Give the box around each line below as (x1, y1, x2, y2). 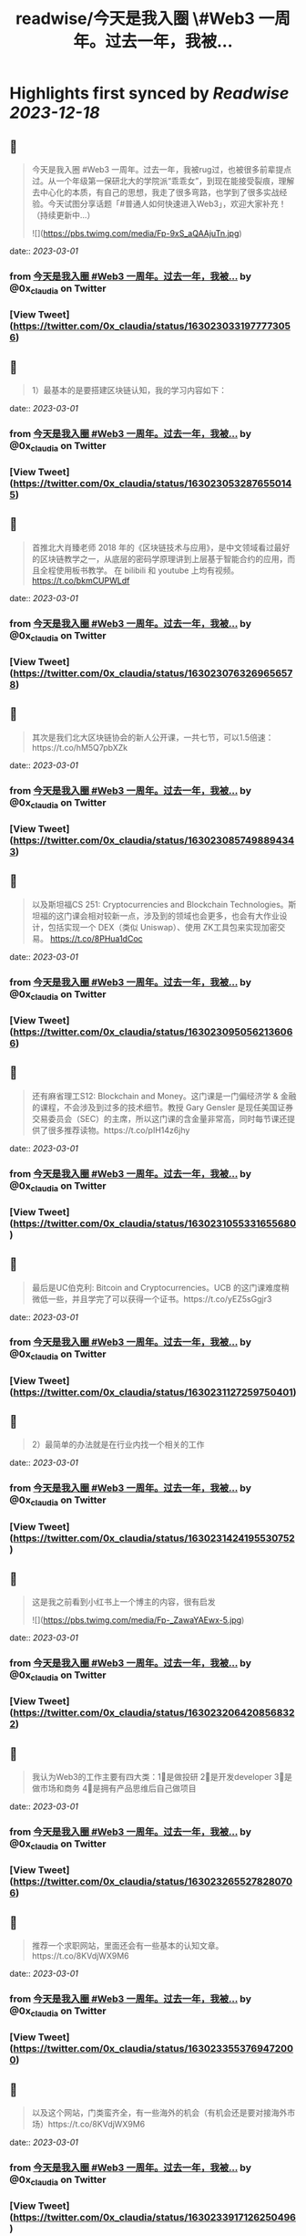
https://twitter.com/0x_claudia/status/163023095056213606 (13, 1025, 293, 1038)
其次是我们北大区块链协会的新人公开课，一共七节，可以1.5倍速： (31, 732, 274, 743)
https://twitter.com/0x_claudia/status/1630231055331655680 (13, 1217, 297, 1230)
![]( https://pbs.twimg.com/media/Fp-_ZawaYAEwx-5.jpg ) (31, 1615, 245, 1626)
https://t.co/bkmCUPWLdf (31, 575, 130, 586)
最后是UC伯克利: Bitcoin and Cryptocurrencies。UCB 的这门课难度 (31, 1282, 281, 1293)
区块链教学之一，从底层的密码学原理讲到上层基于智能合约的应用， (39, 553, 288, 564)
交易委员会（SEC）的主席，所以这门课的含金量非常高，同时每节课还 (31, 1113, 288, 1124)
